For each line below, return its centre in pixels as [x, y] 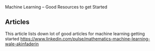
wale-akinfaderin [22, 44]
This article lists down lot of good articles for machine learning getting [75, 34]
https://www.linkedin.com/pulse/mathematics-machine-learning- [85, 38]
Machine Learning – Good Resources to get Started [56, 7]
